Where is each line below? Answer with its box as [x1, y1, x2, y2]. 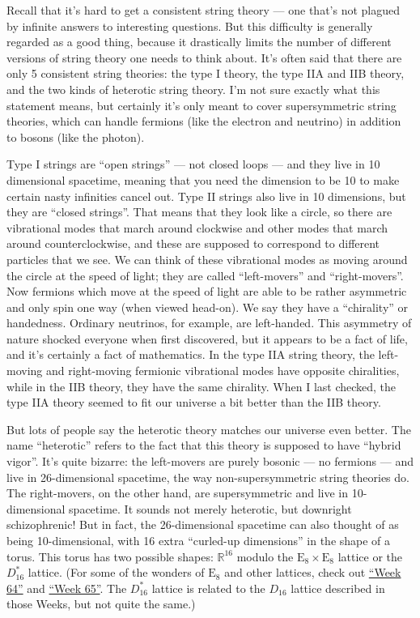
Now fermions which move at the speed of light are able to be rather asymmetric [6, 283, 407, 300]
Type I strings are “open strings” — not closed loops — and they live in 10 [6, 156, 380, 173]
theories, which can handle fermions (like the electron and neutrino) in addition [6, 113, 401, 130]
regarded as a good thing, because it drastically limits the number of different [6, 33, 392, 50]
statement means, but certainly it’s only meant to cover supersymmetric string [6, 96, 397, 113]
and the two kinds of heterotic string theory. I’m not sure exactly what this [6, 80, 380, 97]
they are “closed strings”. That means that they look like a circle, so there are [6, 203, 392, 220]
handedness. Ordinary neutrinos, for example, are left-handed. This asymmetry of [6, 314, 412, 331]
